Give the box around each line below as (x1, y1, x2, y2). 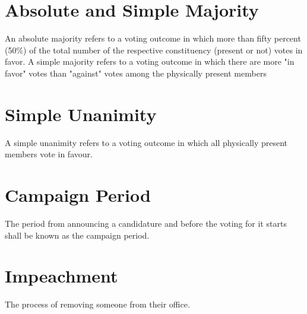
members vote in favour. (5, 148, 93, 160)
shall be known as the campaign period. (5, 229, 150, 241)
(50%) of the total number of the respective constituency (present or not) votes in (5, 43, 303, 56)
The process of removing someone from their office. (5, 298, 190, 310)
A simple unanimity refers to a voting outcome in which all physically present (5, 136, 288, 148)
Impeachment (5, 264, 118, 288)
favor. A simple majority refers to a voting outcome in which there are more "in (5, 55, 295, 68)
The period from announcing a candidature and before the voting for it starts (5, 217, 287, 229)
